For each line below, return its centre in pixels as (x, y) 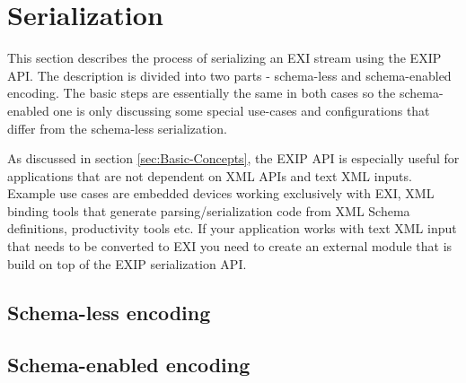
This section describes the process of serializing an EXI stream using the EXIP (224, 58)
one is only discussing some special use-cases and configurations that (242, 110)
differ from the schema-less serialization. (117, 128)
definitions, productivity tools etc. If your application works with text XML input (232, 228)
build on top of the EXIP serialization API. (127, 263)
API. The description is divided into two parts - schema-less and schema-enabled (229, 75)
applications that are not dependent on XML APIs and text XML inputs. (210, 175)
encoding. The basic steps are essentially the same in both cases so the (202, 93)
